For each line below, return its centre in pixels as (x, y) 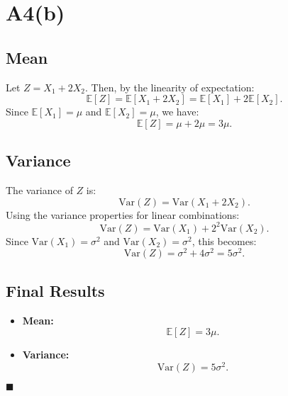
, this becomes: (224, 241)
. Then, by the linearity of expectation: (170, 87)
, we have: (177, 112)
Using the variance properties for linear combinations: (123, 214)
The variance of (39, 189)
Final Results (55, 290)
